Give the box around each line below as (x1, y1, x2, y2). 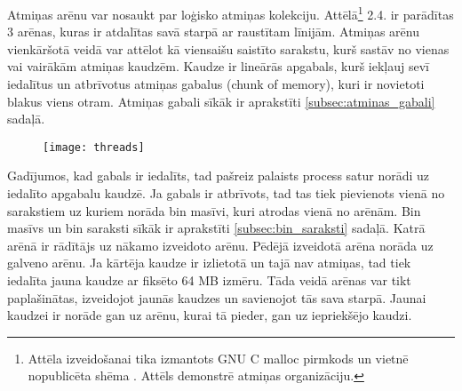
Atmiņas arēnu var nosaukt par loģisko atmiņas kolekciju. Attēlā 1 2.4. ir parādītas (7, 3, 454, 23)
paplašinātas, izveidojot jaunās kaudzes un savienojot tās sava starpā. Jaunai (7, 288, 426, 307)
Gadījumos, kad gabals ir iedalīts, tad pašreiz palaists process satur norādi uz (7, 166, 430, 185)
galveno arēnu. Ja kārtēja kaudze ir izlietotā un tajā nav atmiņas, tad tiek (7, 253, 411, 272)
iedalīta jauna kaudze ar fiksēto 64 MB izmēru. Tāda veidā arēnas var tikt (7, 271, 411, 290)
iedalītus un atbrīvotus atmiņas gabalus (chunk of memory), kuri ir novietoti (7, 75, 425, 93)
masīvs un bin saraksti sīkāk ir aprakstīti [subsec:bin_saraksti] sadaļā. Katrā (7, 219, 426, 237)
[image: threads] (43, 140, 145, 154)
